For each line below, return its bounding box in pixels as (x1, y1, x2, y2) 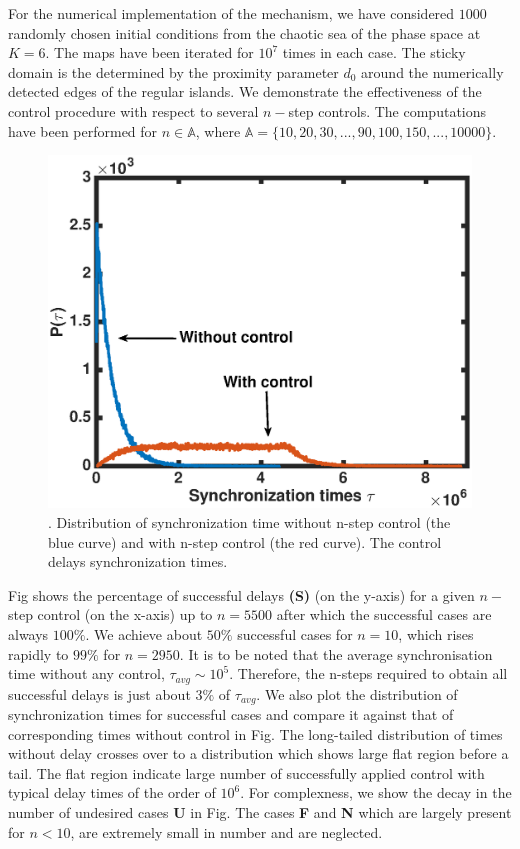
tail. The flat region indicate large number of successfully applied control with (8, 762, 485, 783)
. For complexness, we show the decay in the (240, 782, 512, 803)
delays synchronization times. (48, 551, 228, 572)
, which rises (398, 623, 474, 644)
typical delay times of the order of (8, 782, 216, 803)
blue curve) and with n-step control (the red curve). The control (48, 531, 442, 552)
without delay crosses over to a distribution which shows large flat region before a (8, 743, 509, 764)
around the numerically (361, 61, 504, 82)
